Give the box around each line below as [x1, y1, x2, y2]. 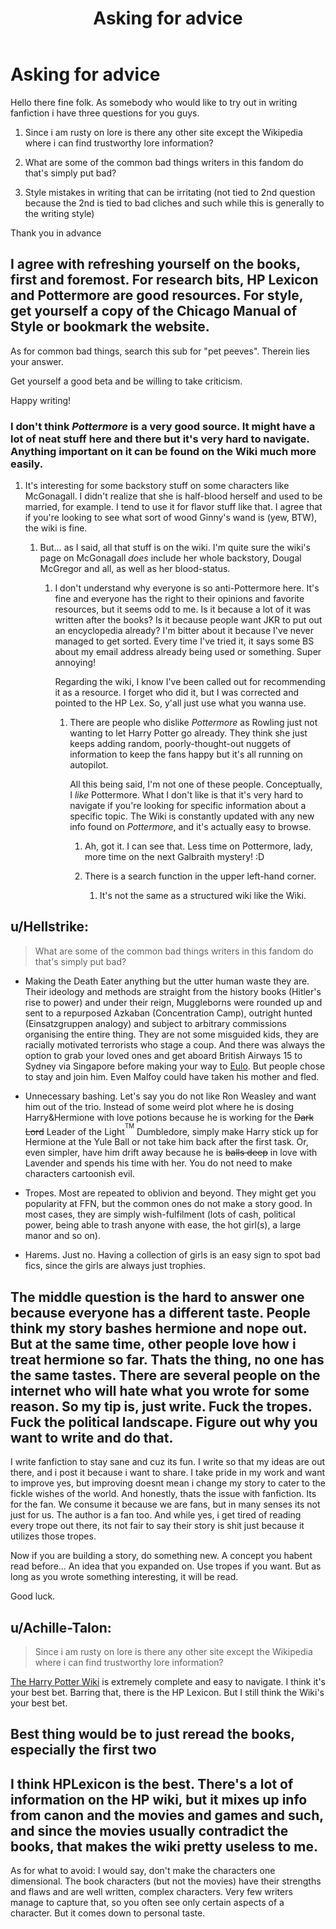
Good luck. [10, 1590, 56, 1602]
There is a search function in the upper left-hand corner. [84, 870, 317, 882]
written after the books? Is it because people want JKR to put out [54, 614, 323, 626]
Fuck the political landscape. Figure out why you [10, 1413, 318, 1431]
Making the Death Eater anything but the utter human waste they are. [24, 975, 310, 987]
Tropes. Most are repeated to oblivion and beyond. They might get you [24, 1187, 317, 1199]
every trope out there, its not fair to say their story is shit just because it [10, 1520, 305, 1532]
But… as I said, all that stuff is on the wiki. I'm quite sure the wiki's [39, 542, 311, 554]
